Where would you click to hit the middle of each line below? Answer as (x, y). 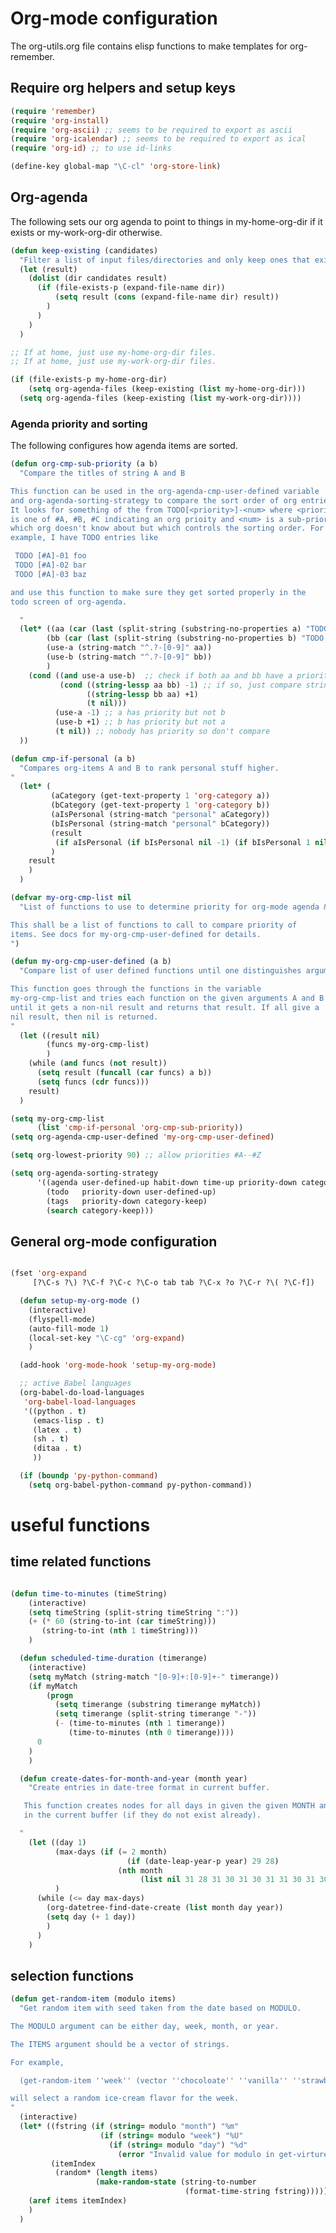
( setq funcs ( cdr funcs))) (93, 1082)
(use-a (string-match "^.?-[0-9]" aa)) (129, 648)
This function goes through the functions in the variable (136, 989)
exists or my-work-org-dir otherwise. (86, 232)
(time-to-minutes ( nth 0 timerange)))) (151, 1733)
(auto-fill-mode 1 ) (69, 1328)
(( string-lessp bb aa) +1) (142, 694)
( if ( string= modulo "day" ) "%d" (178, 2145)
